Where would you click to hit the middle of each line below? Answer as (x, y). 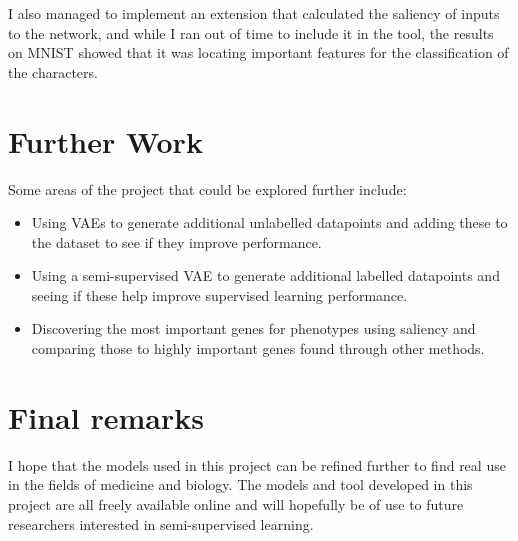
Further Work (105, 140)
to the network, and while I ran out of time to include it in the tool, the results (251, 32)
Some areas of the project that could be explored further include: (207, 188)
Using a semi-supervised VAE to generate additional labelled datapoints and (265, 275)
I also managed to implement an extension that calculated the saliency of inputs (254, 13)
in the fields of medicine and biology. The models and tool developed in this (240, 484)
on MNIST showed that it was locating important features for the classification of (258, 52)
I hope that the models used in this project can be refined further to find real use (257, 464)
